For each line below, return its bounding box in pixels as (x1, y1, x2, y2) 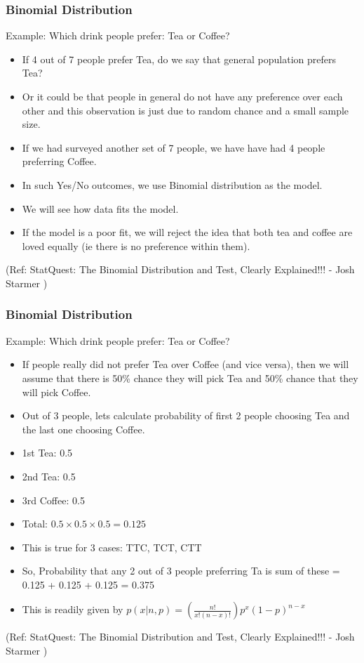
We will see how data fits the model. (22, 201, 179, 216)
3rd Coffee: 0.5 (22, 492, 85, 507)
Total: (22, 516, 48, 531)
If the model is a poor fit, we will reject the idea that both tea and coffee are (22, 225, 353, 239)
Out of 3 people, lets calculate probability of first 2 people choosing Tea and (22, 408, 350, 423)
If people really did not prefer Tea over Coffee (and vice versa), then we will (22, 357, 349, 372)
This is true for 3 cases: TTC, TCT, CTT (22, 539, 202, 554)
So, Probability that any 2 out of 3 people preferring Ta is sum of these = (22, 563, 340, 578)
